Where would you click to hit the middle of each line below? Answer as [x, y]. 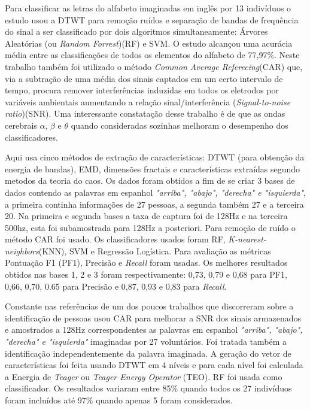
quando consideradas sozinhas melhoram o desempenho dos [180, 125]
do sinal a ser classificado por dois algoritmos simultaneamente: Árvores [136, 31]
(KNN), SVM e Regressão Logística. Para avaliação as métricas [155, 250]
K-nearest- [247, 239]
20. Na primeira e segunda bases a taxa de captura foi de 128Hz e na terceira [146, 216]
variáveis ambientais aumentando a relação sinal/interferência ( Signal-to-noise [148, 101]
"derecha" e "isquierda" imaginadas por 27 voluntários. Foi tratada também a [146, 341]
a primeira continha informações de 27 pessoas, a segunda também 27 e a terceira [154, 204]
